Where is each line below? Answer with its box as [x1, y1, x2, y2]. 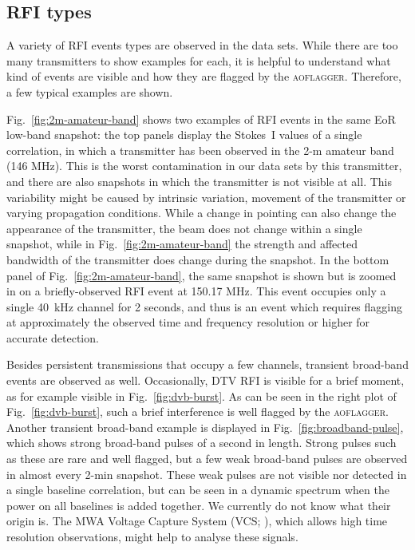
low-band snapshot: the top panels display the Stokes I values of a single [6, 126, 362, 143]
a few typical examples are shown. [6, 83, 173, 100]
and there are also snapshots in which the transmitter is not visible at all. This [6, 172, 392, 189]
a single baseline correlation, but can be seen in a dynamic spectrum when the [6, 481, 389, 498]
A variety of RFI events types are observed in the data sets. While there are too [6, 37, 398, 53]
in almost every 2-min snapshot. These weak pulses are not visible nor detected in [6, 465, 407, 482]
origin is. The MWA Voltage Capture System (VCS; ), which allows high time [6, 512, 388, 529]
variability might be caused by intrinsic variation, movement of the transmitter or [6, 188, 406, 205]
